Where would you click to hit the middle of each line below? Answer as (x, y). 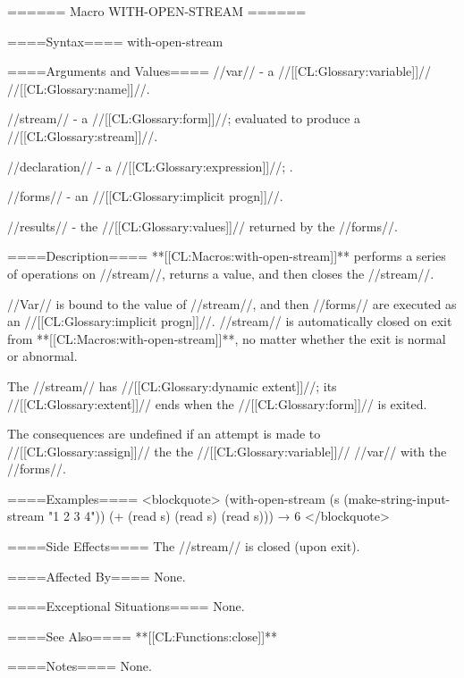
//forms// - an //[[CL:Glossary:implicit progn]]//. (145, 196)
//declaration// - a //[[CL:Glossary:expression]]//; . (150, 166)
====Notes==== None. (80, 666)
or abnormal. (42, 356)
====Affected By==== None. (97, 576)
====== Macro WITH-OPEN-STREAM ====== (157, 11)
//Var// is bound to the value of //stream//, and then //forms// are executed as (232, 303)
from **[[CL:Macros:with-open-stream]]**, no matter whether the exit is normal (227, 338)
